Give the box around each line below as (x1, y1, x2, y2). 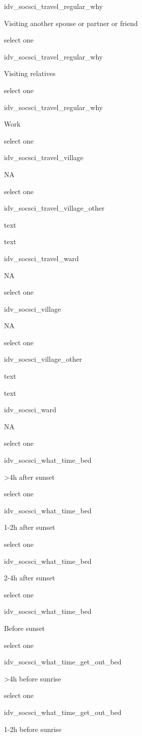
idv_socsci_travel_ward (4, 253, 79, 263)
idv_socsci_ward (4, 404, 56, 415)
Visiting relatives (4, 68, 56, 79)
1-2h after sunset (4, 522, 55, 532)
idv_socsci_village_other (4, 354, 82, 364)
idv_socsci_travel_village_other (4, 203, 105, 213)
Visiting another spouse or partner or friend (4, 18, 138, 28)
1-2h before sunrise (4, 723, 62, 734)
